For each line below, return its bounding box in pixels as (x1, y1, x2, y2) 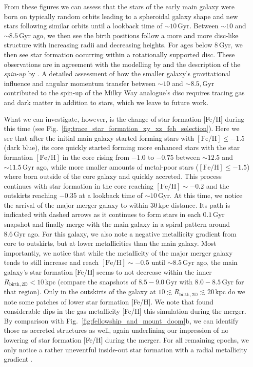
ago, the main (196, 257, 238, 267)
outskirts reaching (4, 190, 58, 200)
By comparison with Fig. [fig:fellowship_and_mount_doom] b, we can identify (4, 315, 239, 325)
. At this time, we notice (170, 190, 243, 200)
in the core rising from (62, 151, 130, 162)
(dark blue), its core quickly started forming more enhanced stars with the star (4, 142, 240, 152)
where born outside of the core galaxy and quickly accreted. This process (4, 171, 222, 181)
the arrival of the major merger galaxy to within (4, 199, 148, 210)
